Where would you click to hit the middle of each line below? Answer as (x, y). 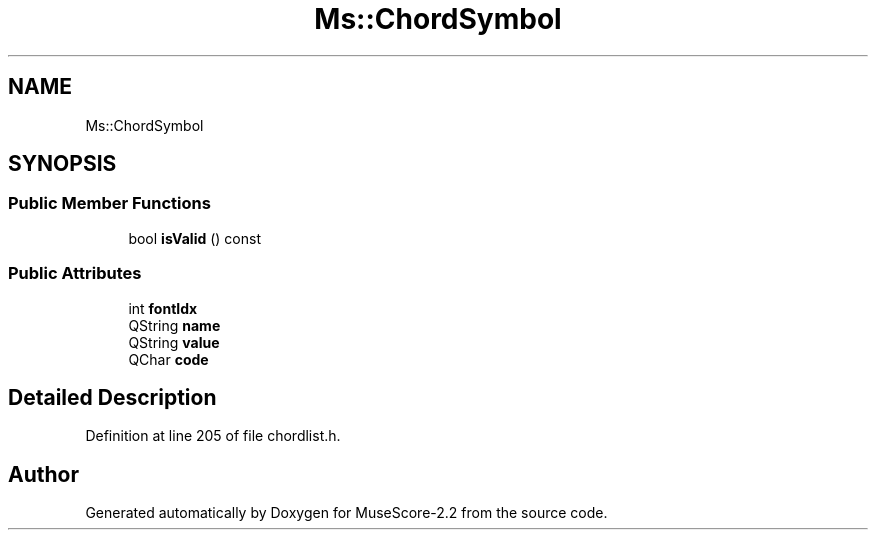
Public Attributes (75, 273)
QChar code (168, 359)
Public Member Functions (109, 203)
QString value (174, 342)
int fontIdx (163, 308)
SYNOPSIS (62, 164)
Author (43, 474)
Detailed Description (112, 397)
